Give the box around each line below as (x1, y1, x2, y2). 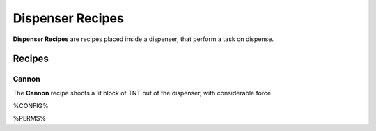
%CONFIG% (13, 102, 49, 110)
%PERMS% (13, 114, 47, 123)
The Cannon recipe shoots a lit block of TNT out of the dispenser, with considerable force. (13, 88, 273, 97)
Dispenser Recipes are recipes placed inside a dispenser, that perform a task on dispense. (13, 35, 274, 43)
